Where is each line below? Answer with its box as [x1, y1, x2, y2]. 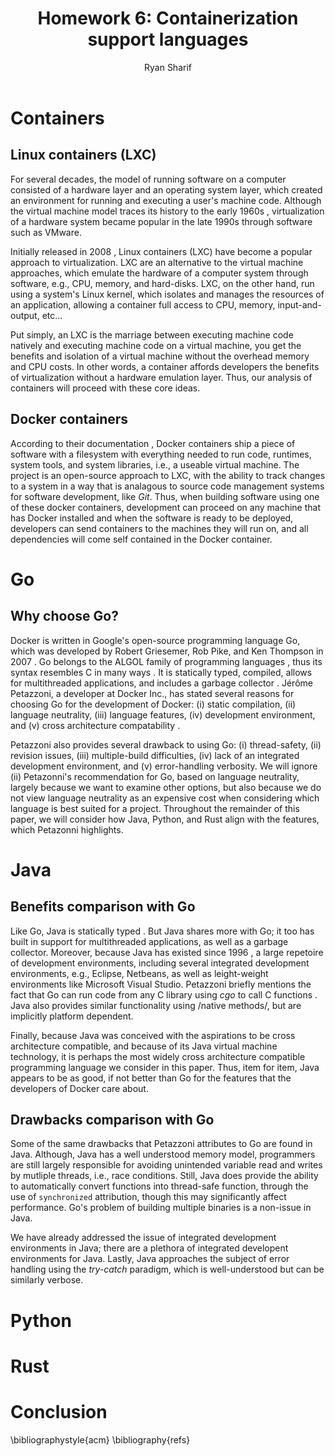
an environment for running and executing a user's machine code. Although [10, 194, 322, 206]
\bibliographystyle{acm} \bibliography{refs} [10, 1433, 191, 1446]
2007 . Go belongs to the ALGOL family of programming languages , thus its [10, 655, 323, 667]
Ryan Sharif [144, 61, 192, 73]
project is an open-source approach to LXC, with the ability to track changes [10, 469, 326, 481]
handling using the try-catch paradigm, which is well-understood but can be [10, 1263, 325, 1276]
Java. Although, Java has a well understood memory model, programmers [10, 1148, 316, 1161]
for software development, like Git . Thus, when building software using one [10, 490, 320, 502]
